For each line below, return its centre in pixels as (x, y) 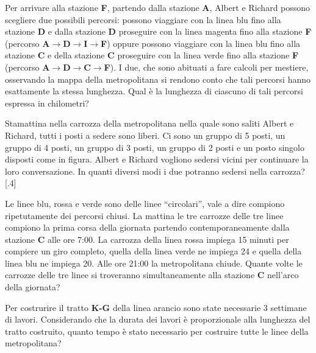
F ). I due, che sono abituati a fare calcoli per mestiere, (206, 67)
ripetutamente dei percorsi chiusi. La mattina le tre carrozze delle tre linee (144, 215)
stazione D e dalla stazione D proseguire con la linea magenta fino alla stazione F (158, 31)
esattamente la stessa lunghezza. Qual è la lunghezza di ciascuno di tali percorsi (154, 91)
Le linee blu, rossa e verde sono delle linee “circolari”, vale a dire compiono (145, 203)
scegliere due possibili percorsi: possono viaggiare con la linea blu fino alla (143, 19)
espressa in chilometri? (47, 103)
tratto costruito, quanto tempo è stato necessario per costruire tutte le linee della (157, 331)
